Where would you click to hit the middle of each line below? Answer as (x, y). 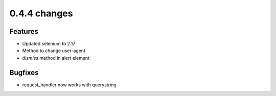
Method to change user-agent (54, 51)
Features (24, 31)
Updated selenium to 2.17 (49, 44)
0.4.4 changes (41, 13)
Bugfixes (24, 72)
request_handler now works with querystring (70, 85)
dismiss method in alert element (56, 58)
